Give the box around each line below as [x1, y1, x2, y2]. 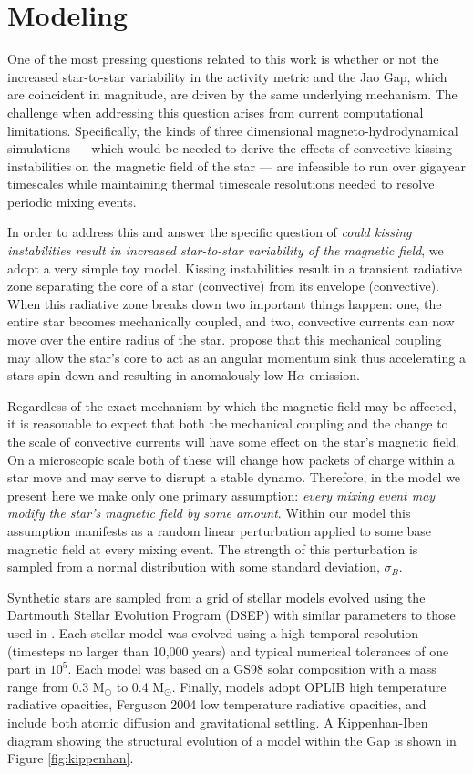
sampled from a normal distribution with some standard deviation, [7, 557, 380, 576]
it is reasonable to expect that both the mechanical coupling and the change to [7, 414, 448, 433]
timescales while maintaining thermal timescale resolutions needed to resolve [7, 174, 435, 193]
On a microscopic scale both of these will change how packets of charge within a [7, 449, 455, 469]
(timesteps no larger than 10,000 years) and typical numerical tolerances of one [7, 641, 449, 660]
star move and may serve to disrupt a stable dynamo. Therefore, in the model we [7, 468, 461, 487]
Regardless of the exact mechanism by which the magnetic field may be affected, [7, 396, 457, 415]
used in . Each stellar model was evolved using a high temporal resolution [7, 623, 419, 642]
